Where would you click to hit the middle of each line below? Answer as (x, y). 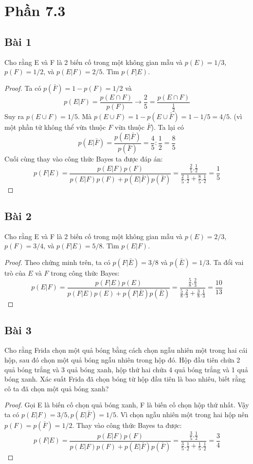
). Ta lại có (167, 127)
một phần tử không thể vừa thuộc (55, 127)
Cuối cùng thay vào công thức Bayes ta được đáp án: (84, 159)
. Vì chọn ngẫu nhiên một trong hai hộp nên (182, 414)
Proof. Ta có (23, 88)
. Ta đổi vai (226, 262)
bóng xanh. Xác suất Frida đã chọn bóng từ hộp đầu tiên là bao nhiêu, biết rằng (125, 379)
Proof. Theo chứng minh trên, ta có (57, 262)
